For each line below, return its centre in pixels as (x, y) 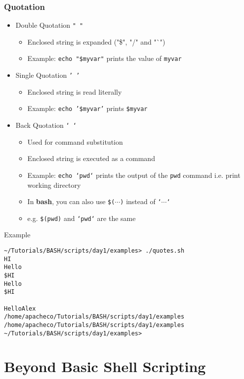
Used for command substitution (75, 141)
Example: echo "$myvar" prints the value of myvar (104, 58)
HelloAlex (20, 308)
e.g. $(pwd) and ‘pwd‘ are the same (81, 218)
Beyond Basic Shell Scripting (105, 366)
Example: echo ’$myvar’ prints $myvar (87, 108)
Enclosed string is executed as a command (91, 158)
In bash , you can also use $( (71, 201)
